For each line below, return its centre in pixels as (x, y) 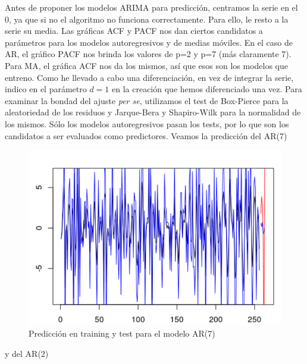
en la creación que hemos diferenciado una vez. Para (207, 89)
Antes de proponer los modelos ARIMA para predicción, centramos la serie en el (151, 7)
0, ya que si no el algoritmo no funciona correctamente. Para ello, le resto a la (147, 19)
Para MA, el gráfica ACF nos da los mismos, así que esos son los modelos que (146, 65)
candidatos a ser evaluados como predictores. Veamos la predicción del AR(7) (146, 135)
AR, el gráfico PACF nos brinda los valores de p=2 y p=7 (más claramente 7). (148, 54)
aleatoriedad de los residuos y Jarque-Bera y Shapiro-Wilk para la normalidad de (153, 112)
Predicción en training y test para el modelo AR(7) (122, 333)
